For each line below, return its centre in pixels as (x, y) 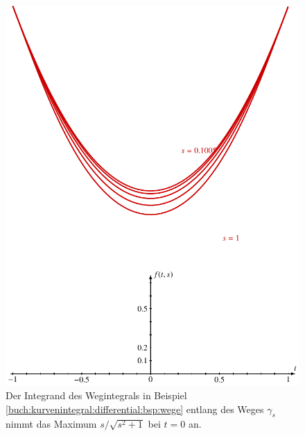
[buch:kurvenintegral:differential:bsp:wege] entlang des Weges (135, 409)
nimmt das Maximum (51, 424)
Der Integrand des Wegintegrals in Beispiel (96, 395)
